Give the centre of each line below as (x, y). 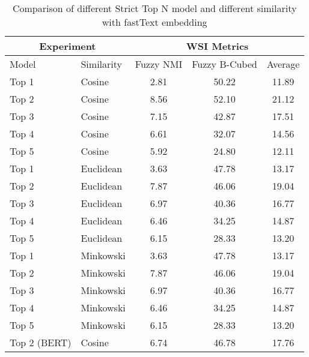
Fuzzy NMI (159, 64)
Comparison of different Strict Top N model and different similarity (154, 8)
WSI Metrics (217, 46)
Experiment (68, 46)
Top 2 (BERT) (41, 342)
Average (283, 64)
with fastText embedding (154, 22)
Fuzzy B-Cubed (225, 64)
